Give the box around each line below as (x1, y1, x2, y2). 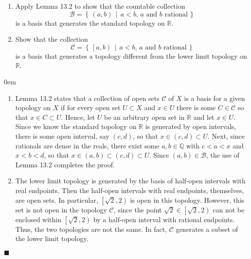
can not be (213, 204, 245, 214)
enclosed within (15, 214, 61, 224)
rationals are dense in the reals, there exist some (15, 140, 160, 150)
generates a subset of (176, 224, 238, 234)
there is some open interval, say (15, 130, 109, 141)
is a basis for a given (184, 93, 245, 103)
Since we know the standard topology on (15, 121, 137, 131)
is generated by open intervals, (145, 121, 236, 131)
